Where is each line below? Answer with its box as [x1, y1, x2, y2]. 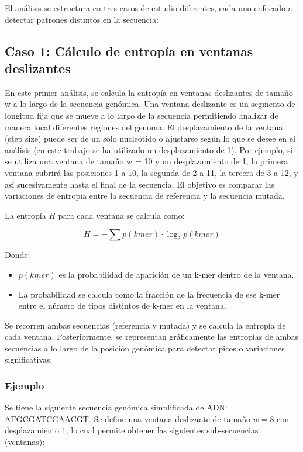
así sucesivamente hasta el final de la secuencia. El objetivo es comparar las [5, 178, 275, 190]
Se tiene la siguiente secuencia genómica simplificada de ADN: [5, 401, 228, 413]
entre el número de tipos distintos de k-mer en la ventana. [18, 299, 226, 312]
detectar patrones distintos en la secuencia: [5, 13, 159, 25]
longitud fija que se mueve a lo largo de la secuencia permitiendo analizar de [5, 109, 278, 121]
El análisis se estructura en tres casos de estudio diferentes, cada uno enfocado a [5, 2, 292, 13]
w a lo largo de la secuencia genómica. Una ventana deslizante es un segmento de [5, 98, 295, 110]
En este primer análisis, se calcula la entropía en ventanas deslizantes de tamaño [5, 86, 293, 98]
